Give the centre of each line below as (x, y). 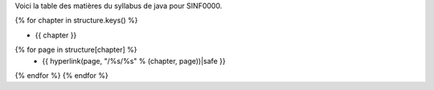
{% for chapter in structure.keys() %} (76, 21)
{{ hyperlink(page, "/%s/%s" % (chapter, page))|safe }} (134, 61)
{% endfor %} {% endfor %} (61, 75)
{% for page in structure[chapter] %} (76, 50)
